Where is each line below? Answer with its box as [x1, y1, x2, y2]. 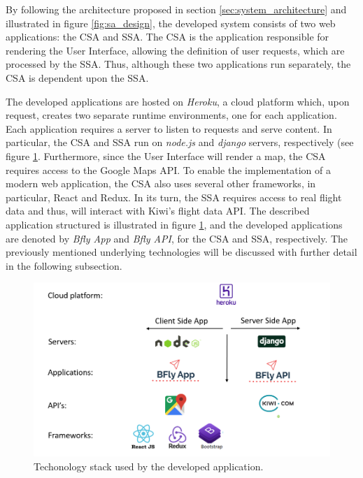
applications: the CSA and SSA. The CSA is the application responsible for [6, 29, 329, 44]
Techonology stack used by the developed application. [34, 458, 264, 473]
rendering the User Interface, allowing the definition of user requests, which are [6, 43, 345, 57]
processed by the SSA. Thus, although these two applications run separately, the [6, 57, 351, 71]
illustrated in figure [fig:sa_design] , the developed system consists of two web [6, 15, 336, 30]
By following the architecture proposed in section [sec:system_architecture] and [6, 2, 347, 16]
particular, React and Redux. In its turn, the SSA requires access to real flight [6, 189, 342, 204]
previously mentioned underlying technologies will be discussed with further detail [6, 245, 357, 259]
